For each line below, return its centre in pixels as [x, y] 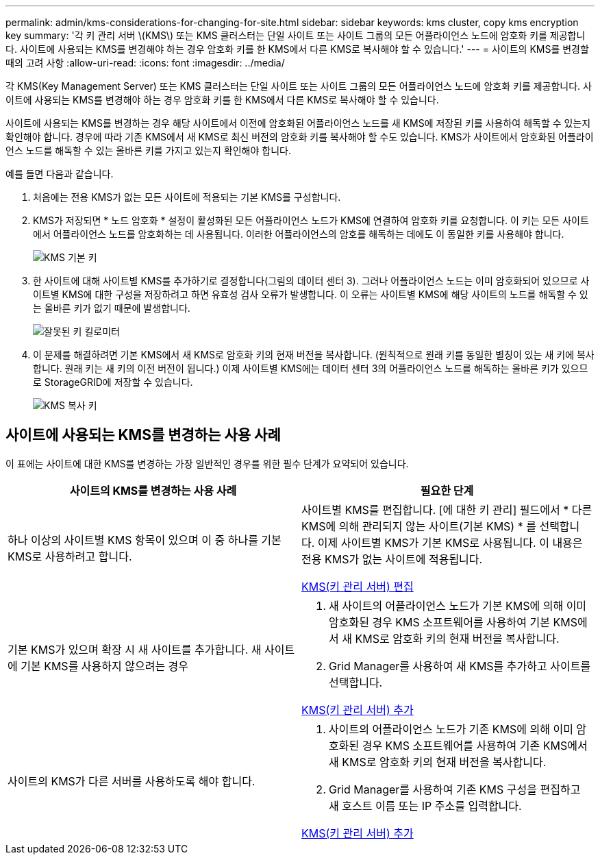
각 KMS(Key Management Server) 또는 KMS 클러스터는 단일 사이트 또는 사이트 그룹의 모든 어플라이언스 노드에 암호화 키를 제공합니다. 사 [299, 86]
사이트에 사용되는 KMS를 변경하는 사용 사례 [143, 435]
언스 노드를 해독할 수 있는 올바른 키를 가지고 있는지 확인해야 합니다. [148, 150]
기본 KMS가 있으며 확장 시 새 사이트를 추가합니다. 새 [135, 649]
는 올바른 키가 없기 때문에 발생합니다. [112, 308]
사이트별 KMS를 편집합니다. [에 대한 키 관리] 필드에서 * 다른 [447, 509]
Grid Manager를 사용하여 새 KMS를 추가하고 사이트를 [460, 666]
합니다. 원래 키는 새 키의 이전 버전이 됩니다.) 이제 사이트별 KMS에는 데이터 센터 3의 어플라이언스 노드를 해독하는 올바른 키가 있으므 [311, 368]
